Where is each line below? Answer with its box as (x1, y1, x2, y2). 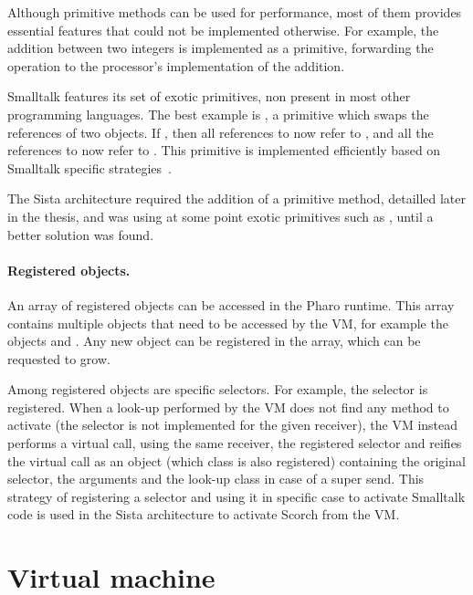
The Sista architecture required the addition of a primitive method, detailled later (7, 189, 467, 208)
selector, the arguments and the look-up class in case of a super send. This (7, 469, 425, 488)
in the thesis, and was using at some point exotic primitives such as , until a (7, 206, 434, 225)
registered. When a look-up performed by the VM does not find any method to (7, 397, 449, 416)
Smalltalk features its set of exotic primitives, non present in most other (7, 87, 411, 106)
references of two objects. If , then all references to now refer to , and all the (7, 122, 434, 141)
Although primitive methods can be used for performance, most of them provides (7, 3, 462, 21)
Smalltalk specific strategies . (7, 158, 172, 177)
